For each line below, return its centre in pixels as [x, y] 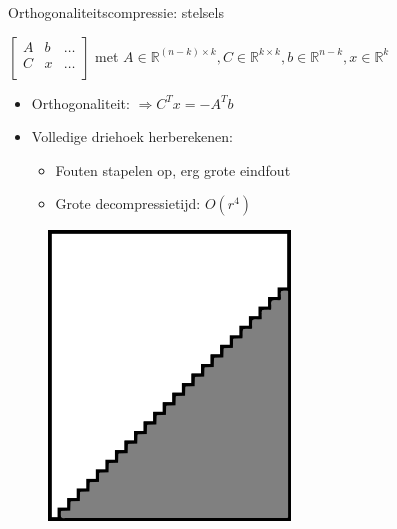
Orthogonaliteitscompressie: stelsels [116, 12]
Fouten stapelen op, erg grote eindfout [173, 169]
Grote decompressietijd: [128, 203]
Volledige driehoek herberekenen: [132, 136]
